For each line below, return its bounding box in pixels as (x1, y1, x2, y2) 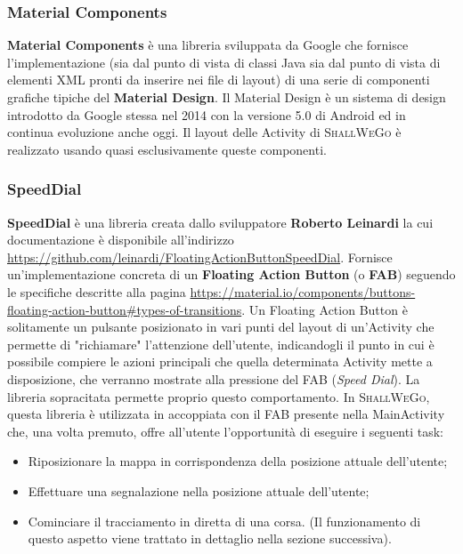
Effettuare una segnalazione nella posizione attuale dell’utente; (28, 481, 370, 500)
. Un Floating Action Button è (241, 300, 408, 318)
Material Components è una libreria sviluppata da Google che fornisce (7, 36, 409, 54)
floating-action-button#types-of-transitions (7, 300, 242, 318)
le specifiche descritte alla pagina (7, 282, 186, 301)
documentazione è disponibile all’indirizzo (7, 230, 234, 249)
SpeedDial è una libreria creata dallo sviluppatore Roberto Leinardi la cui (7, 213, 434, 231)
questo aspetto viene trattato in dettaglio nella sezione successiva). (28, 529, 392, 548)
